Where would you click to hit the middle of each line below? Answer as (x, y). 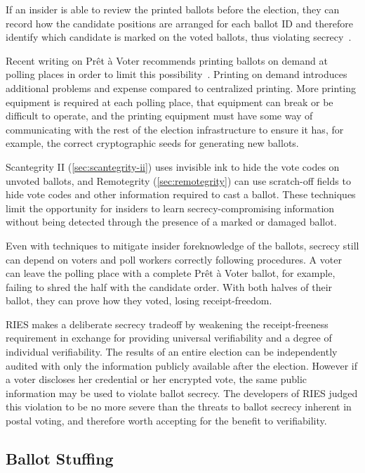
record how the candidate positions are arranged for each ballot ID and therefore (179, 23)
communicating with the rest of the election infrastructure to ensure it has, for (175, 129)
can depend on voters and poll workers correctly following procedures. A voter (174, 259)
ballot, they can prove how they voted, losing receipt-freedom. (139, 300)
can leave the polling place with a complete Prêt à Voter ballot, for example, (171, 273)
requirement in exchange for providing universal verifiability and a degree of (169, 338)
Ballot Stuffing (60, 459)
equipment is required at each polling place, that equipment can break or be (170, 102)
